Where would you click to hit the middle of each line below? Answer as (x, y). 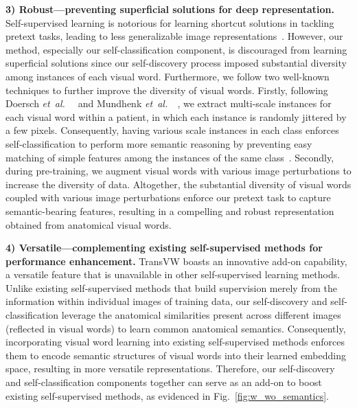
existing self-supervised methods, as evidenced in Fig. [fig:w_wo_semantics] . (168, 395)
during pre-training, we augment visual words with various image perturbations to (178, 171)
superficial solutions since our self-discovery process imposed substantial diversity (176, 63)
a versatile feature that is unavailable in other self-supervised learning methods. (173, 274)
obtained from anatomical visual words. (89, 224)
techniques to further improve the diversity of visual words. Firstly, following (167, 90)
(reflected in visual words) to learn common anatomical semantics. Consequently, (176, 328)
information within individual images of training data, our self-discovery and (166, 301)
